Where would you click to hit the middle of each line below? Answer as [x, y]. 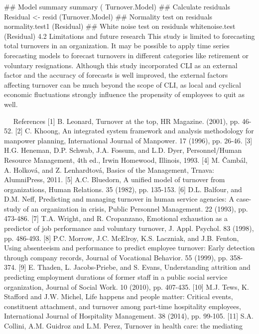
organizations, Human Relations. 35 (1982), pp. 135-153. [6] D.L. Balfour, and [123, 189]
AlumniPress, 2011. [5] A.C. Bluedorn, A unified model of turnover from [115, 179]
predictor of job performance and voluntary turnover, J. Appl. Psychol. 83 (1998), [129, 228]
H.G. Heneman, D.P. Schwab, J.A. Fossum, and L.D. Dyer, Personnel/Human [123, 150]
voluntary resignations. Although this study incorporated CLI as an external [121, 65]
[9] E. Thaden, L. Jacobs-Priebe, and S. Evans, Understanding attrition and [134, 267]
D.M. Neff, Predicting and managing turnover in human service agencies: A [119, 199]
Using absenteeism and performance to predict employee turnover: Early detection [129, 248]
